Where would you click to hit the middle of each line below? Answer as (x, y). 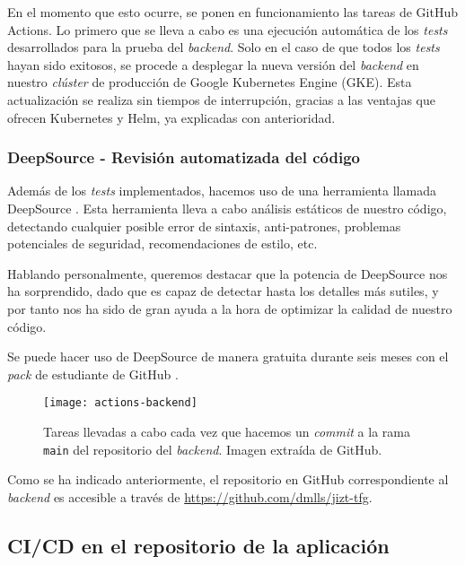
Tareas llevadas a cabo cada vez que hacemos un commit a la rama (227, 431)
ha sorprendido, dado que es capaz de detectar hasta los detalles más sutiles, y (223, 291)
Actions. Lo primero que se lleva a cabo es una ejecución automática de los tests (228, 29)
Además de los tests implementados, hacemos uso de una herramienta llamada (222, 191)
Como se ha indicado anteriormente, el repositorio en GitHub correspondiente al (228, 479)
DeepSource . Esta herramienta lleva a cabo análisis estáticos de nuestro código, (227, 208)
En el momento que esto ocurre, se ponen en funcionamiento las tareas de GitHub (232, 12)
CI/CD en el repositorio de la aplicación (198, 545)
